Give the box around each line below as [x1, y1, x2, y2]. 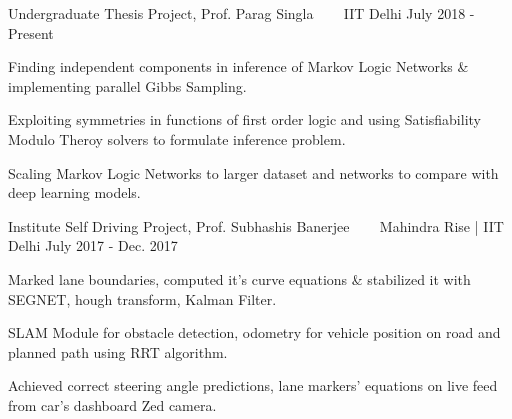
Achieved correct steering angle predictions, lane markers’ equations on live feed [8, 375, 498, 396]
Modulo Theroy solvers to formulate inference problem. [8, 128, 346, 149]
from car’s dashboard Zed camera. [8, 394, 217, 415]
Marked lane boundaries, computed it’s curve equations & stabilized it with [8, 268, 471, 289]
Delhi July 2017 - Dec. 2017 [8, 235, 178, 256]
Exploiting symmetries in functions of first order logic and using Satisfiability [8, 109, 481, 130]
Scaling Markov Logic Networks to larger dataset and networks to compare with [8, 162, 499, 183]
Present [8, 22, 54, 43]
